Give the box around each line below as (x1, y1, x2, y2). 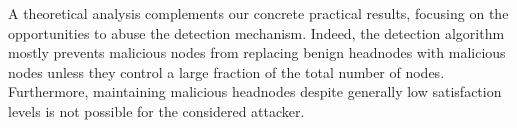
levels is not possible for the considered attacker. (8, 100, 305, 121)
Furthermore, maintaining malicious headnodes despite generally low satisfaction (8, 81, 502, 102)
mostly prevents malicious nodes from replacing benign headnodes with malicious (8, 42, 506, 63)
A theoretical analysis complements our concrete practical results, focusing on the (8, 3, 509, 23)
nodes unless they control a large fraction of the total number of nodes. (8, 61, 445, 82)
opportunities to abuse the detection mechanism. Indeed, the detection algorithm (8, 22, 505, 43)
